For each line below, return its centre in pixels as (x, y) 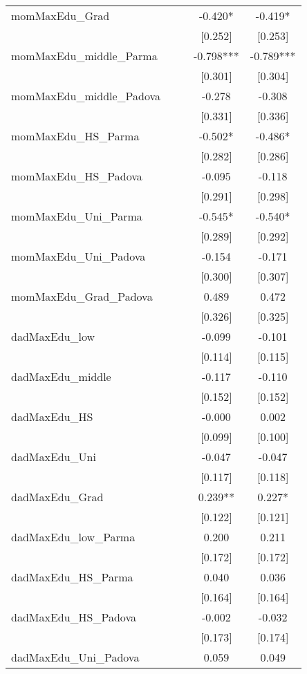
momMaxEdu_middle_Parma (84, 56)
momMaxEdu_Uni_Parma (77, 216)
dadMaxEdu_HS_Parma (72, 577)
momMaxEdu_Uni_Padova (78, 256)
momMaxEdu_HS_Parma (75, 136)
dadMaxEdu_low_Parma (73, 537)
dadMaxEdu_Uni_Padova (75, 657)
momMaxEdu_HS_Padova (77, 176)
